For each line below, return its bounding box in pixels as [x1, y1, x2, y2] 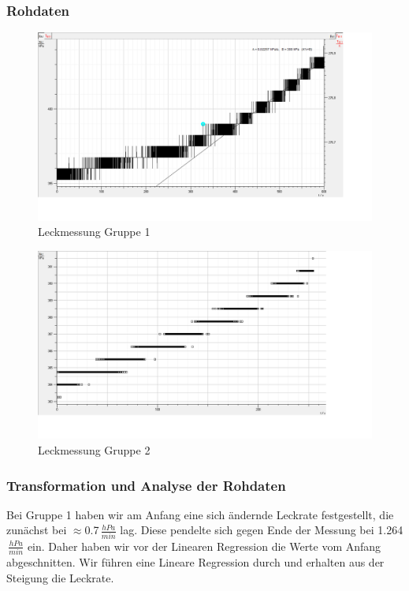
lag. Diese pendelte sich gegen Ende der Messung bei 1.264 [120, 522, 403, 538]
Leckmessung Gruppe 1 [38, 223, 151, 240]
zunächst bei [6, 522, 67, 538]
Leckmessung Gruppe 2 [38, 442, 151, 458]
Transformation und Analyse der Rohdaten [6, 475, 286, 495]
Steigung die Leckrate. [6, 569, 114, 585]
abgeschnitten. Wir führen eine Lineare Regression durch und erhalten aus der [6, 554, 385, 570]
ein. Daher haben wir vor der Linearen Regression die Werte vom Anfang [27, 537, 381, 554]
